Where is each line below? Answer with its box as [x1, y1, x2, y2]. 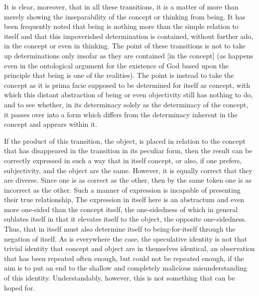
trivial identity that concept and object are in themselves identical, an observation [4, 243, 255, 254]
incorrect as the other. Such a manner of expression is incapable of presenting [4, 184, 241, 195]
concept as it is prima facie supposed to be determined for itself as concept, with [4, 79, 251, 90]
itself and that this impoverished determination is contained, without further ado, [4, 30, 254, 41]
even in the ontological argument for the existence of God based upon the [4, 60, 229, 70]
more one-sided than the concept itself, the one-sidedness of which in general [4, 204, 238, 214]
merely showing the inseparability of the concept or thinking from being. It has [4, 11, 246, 21]
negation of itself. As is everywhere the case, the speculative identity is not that [4, 233, 248, 244]
